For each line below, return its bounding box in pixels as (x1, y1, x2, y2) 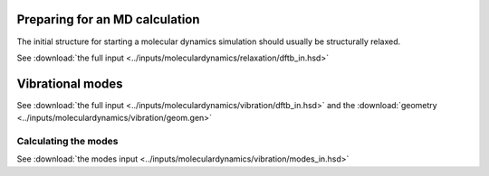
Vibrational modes (16, 76, 123, 91)
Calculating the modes (16, 134, 119, 147)
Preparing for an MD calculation (16, 12, 200, 27)
